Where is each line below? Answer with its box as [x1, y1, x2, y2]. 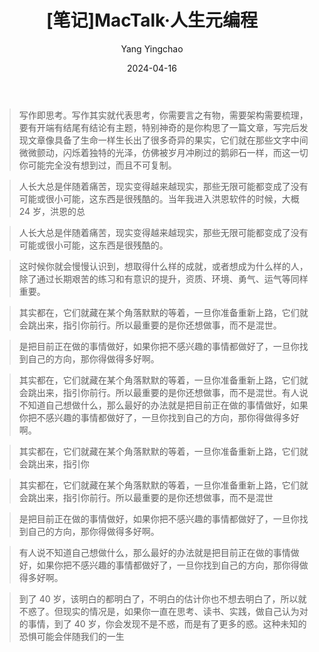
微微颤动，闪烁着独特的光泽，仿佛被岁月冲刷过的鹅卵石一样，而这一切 [18, 146, 309, 158]
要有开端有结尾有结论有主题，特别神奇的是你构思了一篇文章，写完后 [18, 121, 300, 133]
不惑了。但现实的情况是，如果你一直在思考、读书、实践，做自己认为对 [18, 605, 309, 617]
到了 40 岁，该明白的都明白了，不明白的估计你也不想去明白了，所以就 [18, 592, 307, 605]
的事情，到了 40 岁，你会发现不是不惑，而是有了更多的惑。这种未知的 [18, 617, 307, 630]
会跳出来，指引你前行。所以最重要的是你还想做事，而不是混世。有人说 [18, 386, 309, 398]
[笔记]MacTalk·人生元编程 [45, 9, 259, 32]
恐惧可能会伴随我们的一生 [18, 630, 125, 642]
